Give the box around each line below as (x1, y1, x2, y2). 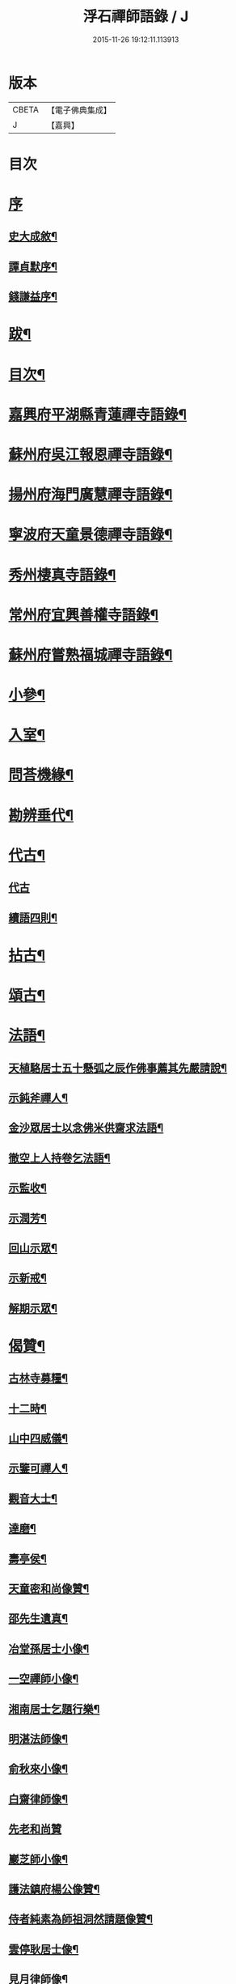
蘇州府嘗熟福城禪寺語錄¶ (8, 645, 173, 664)
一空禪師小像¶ (8, 1672, 79, 1686)
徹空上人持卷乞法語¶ (8, 1151, 111, 1165)
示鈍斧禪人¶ (8, 1090, 69, 1105)
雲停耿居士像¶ (8, 1942, 79, 1956)
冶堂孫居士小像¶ (8, 1642, 90, 1655)
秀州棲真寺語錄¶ (8, 566, 116, 584)
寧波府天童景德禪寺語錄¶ (8, 525, 173, 544)
